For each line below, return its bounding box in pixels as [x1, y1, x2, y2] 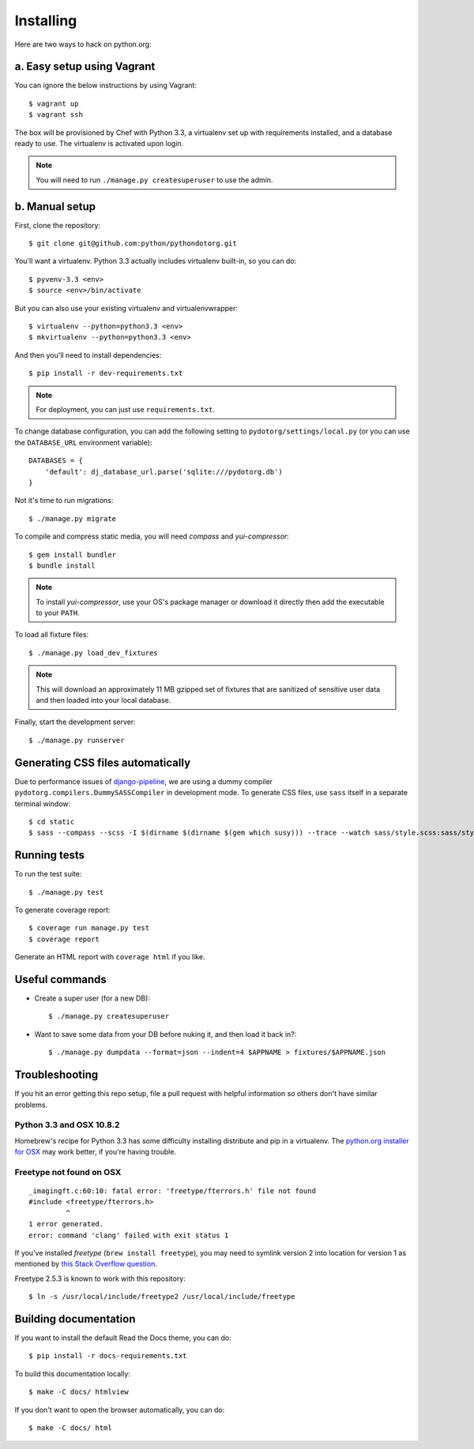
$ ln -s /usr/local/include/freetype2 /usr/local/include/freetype [28, 1292, 295, 1301]
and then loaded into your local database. [36, 696, 171, 705]
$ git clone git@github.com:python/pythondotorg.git [28, 239, 237, 248]
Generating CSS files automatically [14, 756, 191, 769]
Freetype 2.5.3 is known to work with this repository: [14, 1274, 186, 1283]
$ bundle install [28, 561, 96, 570]
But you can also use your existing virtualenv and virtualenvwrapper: [14, 303, 239, 313]
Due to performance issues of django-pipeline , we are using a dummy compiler [14, 776, 273, 786]
